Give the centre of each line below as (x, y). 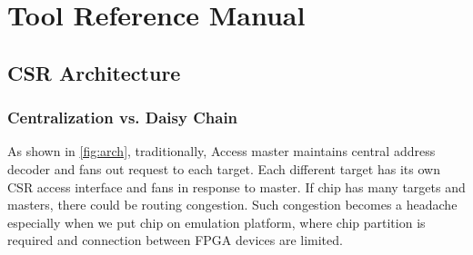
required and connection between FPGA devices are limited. (175, 240)
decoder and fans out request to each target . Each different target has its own (224, 168)
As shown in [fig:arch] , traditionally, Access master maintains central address (221, 151)
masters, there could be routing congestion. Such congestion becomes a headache (232, 205)
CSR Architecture (94, 72)
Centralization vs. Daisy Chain (123, 118)
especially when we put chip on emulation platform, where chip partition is (216, 222)
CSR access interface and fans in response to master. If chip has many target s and (236, 186)
